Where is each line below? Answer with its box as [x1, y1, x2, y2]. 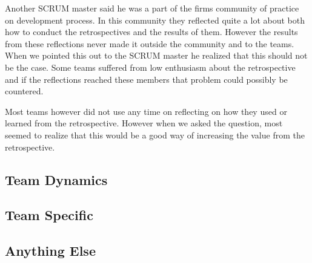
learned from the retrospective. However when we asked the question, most [5, 117, 283, 129]
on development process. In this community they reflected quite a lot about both [5, 13, 305, 26]
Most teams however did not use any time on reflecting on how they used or [5, 105, 287, 117]
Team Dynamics [5, 170, 108, 189]
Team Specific [5, 206, 93, 224]
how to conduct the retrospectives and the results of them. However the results [5, 25, 298, 38]
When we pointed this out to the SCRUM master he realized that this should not [5, 49, 308, 62]
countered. [5, 85, 44, 97]
